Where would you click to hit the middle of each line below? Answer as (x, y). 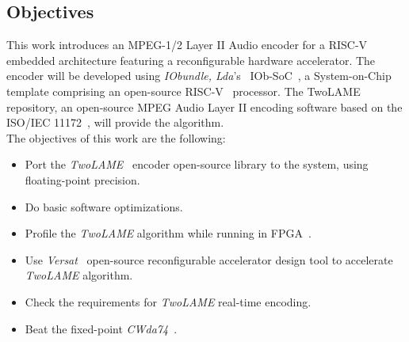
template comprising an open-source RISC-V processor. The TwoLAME (183, 91)
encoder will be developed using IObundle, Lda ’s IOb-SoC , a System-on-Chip (199, 76)
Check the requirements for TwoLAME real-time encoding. (168, 301)
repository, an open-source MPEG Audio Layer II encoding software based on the (204, 106)
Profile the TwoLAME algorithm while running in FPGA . (168, 233)
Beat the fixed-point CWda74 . (101, 328)
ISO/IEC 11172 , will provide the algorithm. (115, 122)
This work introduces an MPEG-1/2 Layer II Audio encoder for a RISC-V (187, 45)
